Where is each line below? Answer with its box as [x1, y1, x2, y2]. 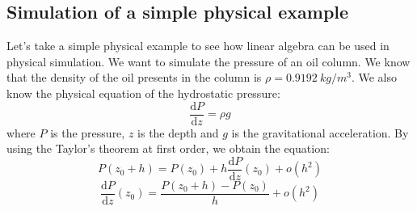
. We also [351, 69, 397, 86]
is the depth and [137, 124, 219, 141]
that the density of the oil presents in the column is [6, 69, 262, 86]
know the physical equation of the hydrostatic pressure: [6, 84, 280, 101]
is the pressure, [50, 124, 125, 141]
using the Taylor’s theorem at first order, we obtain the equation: [6, 140, 330, 157]
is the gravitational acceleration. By [231, 124, 409, 141]
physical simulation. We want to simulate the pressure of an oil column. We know [6, 53, 411, 70]
